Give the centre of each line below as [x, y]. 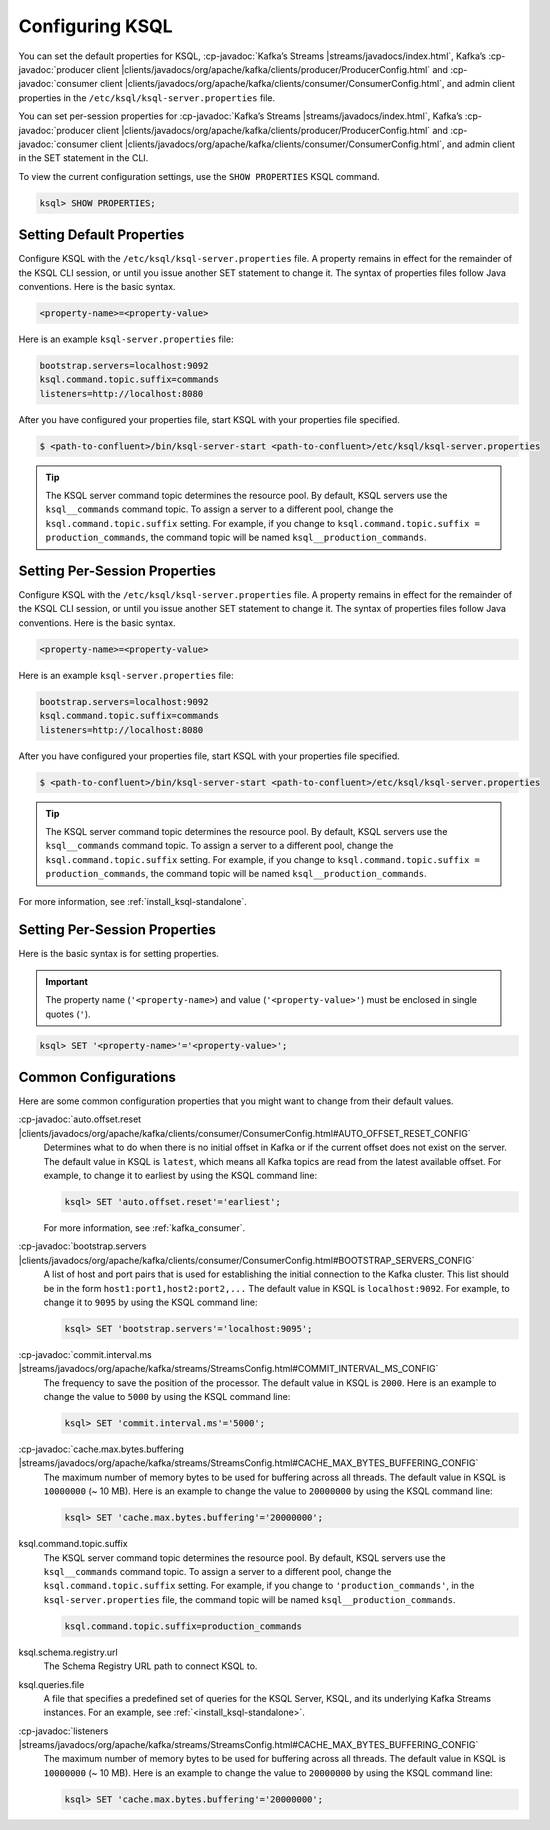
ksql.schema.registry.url [68, 1652]
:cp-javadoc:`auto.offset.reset [80, 1119]
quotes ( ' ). [68, 1014]
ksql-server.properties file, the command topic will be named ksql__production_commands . [249, 1599]
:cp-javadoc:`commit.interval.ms [85, 1354]
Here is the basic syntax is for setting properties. [119, 954]
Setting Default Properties [101, 235]
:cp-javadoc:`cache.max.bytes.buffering [101, 1449]
